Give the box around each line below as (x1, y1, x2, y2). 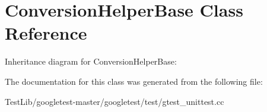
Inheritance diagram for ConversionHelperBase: (5, 55, 177, 68)
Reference (5, 21, 87, 45)
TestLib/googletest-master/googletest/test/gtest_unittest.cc (5, 95, 224, 107)
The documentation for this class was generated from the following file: (5, 75, 263, 87)
